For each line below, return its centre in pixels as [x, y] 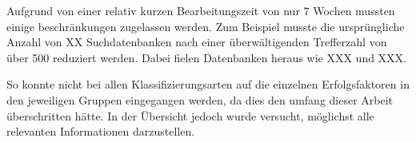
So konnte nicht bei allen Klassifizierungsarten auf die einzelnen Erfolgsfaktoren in [208, 84]
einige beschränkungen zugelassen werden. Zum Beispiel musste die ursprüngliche [206, 26]
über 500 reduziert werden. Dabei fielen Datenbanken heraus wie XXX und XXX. [207, 57]
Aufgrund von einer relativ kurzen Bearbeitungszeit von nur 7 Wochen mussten [201, 10]
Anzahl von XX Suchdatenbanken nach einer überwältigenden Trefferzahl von [197, 42]
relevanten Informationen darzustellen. [101, 131]
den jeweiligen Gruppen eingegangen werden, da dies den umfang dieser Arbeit [200, 99]
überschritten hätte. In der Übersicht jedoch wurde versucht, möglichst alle [190, 115]
